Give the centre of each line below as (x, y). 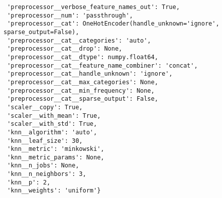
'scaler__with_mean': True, (54, 116)
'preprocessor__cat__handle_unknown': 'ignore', (90, 74)
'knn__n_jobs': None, (43, 166)
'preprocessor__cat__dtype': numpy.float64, (83, 57)
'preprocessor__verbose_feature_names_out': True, (93, 7)
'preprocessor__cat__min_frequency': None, (81, 90)
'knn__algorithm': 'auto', (52, 132)
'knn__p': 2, (29, 182)
